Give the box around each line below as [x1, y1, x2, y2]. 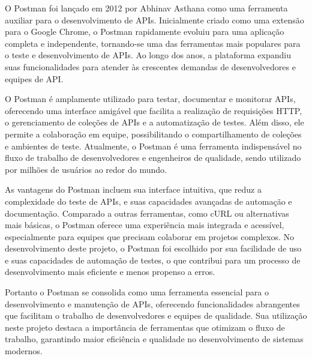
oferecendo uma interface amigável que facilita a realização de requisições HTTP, [5, 104, 302, 116]
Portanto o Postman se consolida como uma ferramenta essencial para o [5, 286, 269, 298]
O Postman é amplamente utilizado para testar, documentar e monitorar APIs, [5, 92, 296, 105]
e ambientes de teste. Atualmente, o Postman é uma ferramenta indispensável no [5, 139, 302, 152]
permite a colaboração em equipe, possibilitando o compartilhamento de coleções [5, 127, 302, 140]
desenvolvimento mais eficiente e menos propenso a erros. [5, 265, 215, 278]
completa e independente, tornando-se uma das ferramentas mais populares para [5, 37, 301, 49]
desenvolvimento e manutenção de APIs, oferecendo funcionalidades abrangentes [5, 297, 300, 310]
